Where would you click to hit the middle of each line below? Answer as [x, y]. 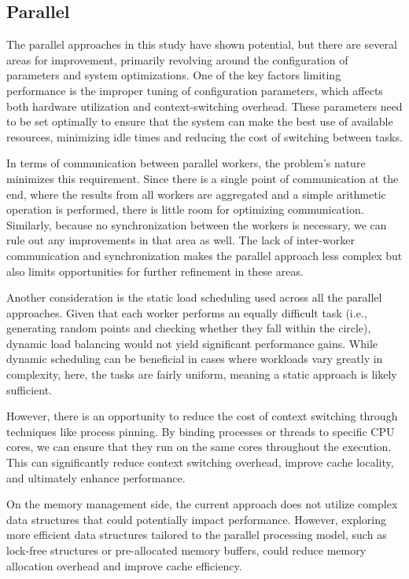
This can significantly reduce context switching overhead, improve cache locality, [200, 462]
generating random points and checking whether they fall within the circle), [189, 328]
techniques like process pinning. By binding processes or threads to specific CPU [201, 431]
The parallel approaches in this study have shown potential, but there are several [202, 44]
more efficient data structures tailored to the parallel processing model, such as [197, 535]
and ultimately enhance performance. [96, 477]
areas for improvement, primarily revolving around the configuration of [177, 59]
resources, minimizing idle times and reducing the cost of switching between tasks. [204, 136]
